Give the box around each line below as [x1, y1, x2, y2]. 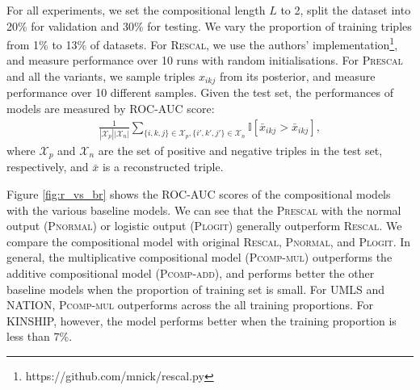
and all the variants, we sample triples [6, 68, 195, 85]
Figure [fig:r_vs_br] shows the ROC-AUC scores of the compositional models [6, 186, 391, 203]
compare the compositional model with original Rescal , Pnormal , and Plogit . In [6, 233, 411, 250]
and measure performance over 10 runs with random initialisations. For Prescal [6, 52, 403, 69]
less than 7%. [6, 328, 73, 345]
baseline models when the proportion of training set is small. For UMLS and [6, 280, 385, 297]
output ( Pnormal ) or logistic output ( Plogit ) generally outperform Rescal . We [6, 217, 402, 234]
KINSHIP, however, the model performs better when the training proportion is [6, 312, 397, 329]
